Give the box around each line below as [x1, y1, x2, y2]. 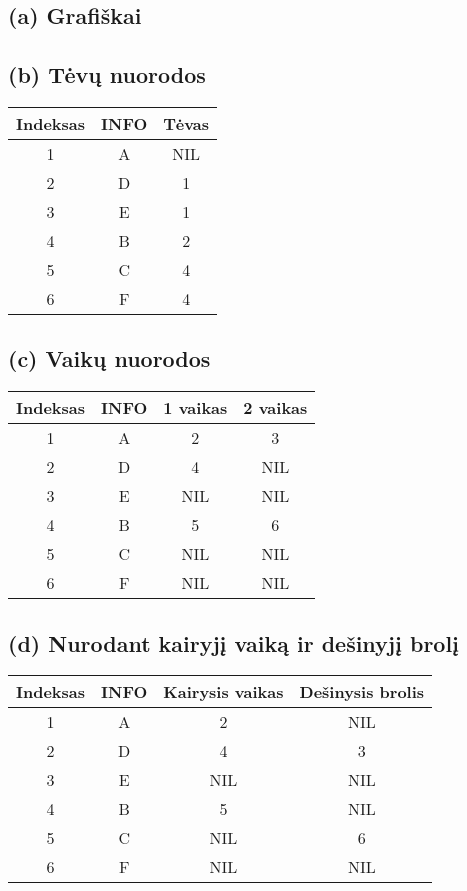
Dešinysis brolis [299, 680, 425, 704]
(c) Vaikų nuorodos [8, 343, 211, 374]
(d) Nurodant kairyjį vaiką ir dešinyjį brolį [8, 627, 459, 658]
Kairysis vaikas [163, 680, 284, 704]
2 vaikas [243, 396, 308, 420]
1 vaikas [163, 396, 228, 420]
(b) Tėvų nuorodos [8, 59, 206, 90]
